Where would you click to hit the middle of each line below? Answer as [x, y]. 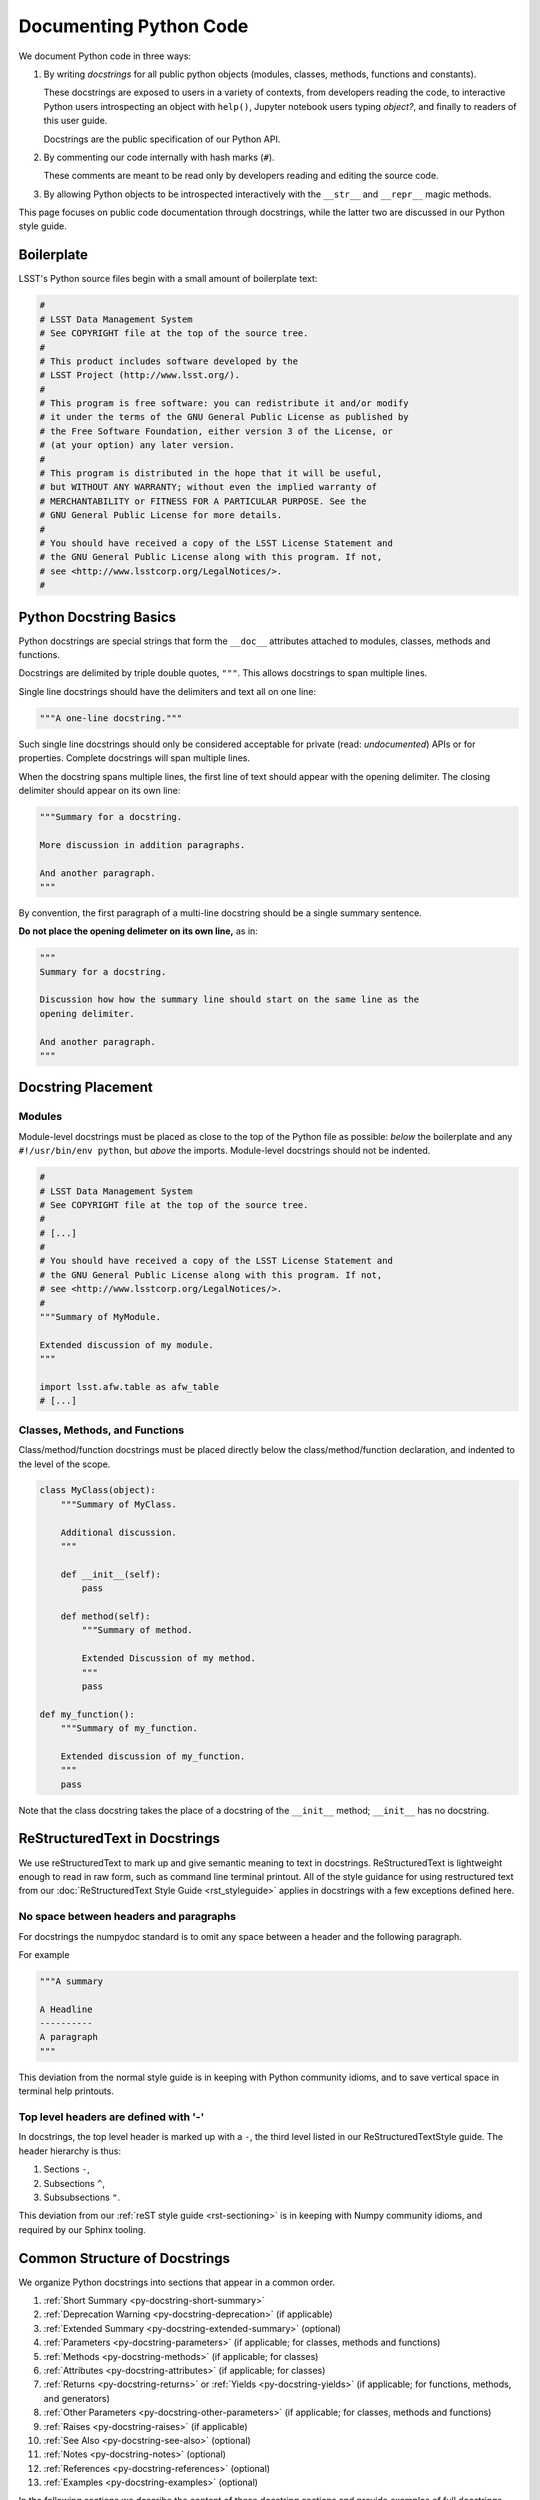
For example [44, 1954]
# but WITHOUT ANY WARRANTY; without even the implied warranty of [208, 487]
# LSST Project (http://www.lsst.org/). [139, 375]
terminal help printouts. [66, 2091]
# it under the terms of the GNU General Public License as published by [224, 417]
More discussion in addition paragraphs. [142, 844]
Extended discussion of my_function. [153, 1756]
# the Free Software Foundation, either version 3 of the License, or [216, 431]
